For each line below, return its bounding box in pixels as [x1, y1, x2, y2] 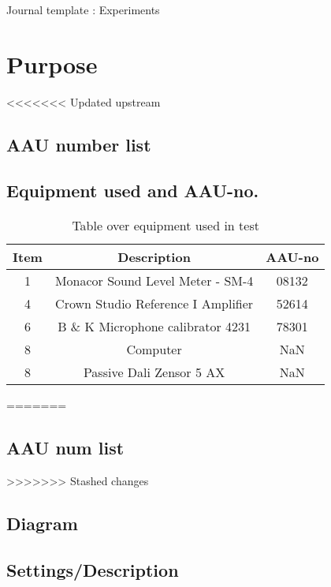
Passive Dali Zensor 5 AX [83, 363, 225, 382]
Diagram [6, 511, 78, 536]
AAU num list [6, 436, 125, 460]
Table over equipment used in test [72, 216, 259, 235]
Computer [126, 340, 182, 359]
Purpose [6, 47, 98, 80]
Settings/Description [6, 557, 179, 581]
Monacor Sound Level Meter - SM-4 [54, 271, 254, 290]
